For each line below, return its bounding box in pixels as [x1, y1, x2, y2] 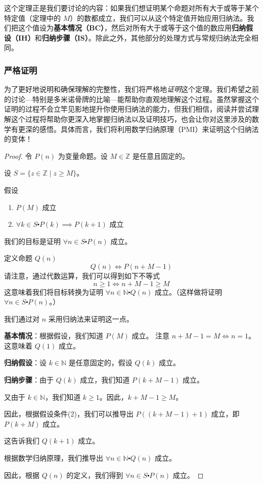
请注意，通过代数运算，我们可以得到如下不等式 [4, 270, 160, 281]
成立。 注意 [131, 330, 170, 341]
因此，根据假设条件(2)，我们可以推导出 [4, 408, 134, 419]
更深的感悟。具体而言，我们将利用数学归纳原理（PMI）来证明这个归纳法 [18, 123, 259, 134]
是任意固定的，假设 [68, 357, 133, 368]
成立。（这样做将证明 [155, 286, 223, 297]
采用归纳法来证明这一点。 [48, 313, 134, 324]
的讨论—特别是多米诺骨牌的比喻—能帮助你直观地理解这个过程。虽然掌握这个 [4, 93, 259, 104]
